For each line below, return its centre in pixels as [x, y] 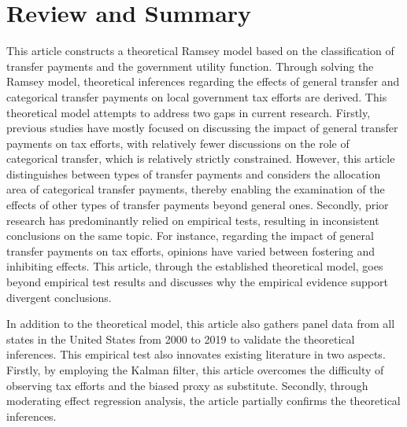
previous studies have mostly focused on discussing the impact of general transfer [202, 128]
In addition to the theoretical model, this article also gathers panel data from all [201, 324]
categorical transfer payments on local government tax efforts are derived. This [197, 96]
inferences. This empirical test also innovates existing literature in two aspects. [196, 354]
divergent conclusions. [59, 297]
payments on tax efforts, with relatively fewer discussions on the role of [178, 143]
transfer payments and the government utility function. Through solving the [190, 66]
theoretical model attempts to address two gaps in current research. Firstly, [189, 112]
